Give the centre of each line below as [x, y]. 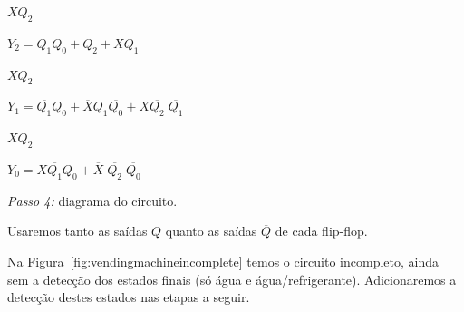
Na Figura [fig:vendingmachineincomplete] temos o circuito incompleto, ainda [223, 261]
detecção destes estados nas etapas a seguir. [129, 297]
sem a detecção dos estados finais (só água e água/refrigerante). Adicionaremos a [232, 279]
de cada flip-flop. [321, 231]
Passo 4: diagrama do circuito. [92, 200]
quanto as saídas [211, 231]
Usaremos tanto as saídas [77, 231]
